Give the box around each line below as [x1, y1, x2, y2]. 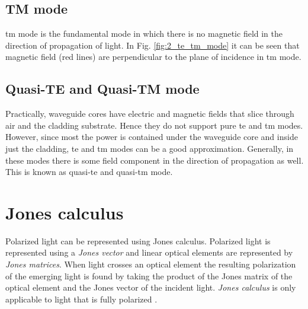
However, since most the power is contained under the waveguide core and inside [5, 130, 298, 143]
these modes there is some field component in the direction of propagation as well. [5, 154, 304, 166]
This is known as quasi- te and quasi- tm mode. [5, 165, 173, 178]
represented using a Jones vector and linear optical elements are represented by [5, 246, 293, 259]
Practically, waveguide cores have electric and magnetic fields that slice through [5, 107, 294, 120]
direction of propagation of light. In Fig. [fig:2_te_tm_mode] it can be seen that [5, 39, 300, 51]
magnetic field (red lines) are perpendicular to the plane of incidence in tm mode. [5, 50, 301, 63]
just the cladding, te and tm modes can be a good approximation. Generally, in [5, 142, 294, 154]
